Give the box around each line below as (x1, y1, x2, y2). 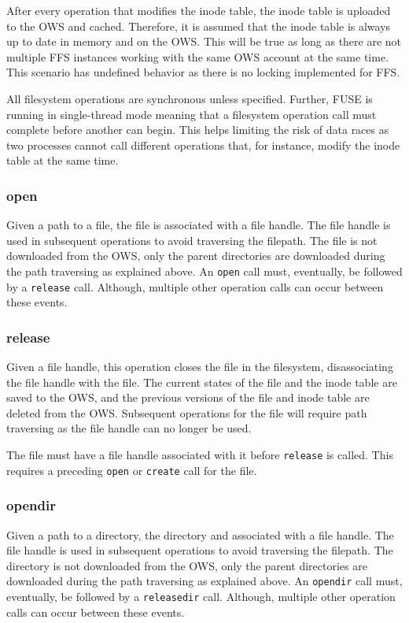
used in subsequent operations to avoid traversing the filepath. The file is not (6, 232, 378, 248)
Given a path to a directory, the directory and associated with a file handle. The (6, 526, 394, 543)
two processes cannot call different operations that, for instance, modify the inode (6, 136, 400, 153)
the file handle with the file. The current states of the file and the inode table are (6, 373, 397, 390)
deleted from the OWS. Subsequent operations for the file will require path (6, 404, 367, 421)
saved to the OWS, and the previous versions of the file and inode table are (6, 389, 370, 406)
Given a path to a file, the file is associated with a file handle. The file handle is (6, 217, 391, 233)
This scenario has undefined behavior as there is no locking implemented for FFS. (6, 64, 400, 80)
